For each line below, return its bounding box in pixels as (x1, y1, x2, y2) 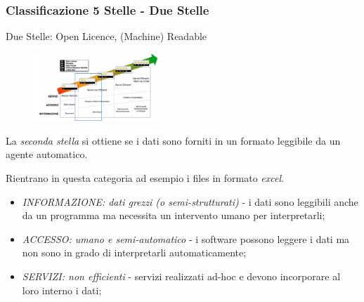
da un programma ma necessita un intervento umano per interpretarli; (22, 208, 325, 223)
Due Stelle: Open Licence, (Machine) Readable (6, 29, 207, 44)
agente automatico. (6, 147, 88, 162)
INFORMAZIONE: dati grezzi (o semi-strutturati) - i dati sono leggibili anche (22, 194, 358, 209)
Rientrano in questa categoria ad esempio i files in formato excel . (6, 170, 284, 185)
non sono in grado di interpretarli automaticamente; (22, 245, 247, 260)
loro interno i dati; (22, 282, 102, 297)
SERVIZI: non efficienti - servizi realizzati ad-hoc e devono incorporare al (22, 268, 341, 283)
